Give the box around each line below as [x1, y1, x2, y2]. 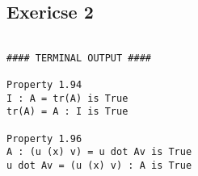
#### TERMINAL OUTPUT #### [6, 52, 151, 64]
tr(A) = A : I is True [6, 106, 128, 118]
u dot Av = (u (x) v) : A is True [6, 160, 192, 172]
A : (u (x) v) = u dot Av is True [6, 146, 192, 158]
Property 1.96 [6, 132, 82, 145]
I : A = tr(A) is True [6, 92, 128, 104]
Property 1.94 [6, 79, 82, 91]
